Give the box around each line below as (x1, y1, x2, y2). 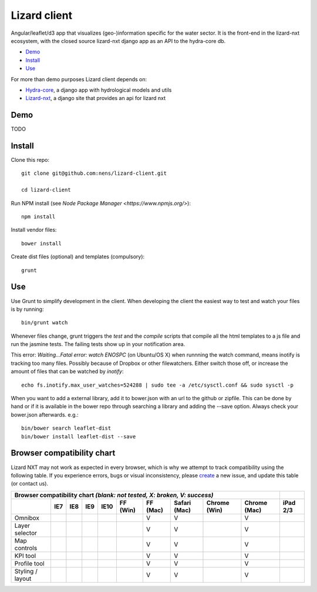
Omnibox (14, 514, 40, 522)
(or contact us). (11, 480, 49, 487)
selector (14, 528, 38, 537)
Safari (174, 498, 191, 507)
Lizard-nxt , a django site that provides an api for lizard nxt (25, 95, 166, 102)
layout (14, 574, 32, 583)
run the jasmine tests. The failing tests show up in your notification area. (11, 341, 186, 348)
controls (14, 544, 38, 552)
